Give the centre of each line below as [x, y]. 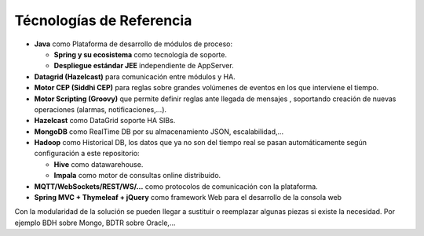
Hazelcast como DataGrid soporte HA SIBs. [105, 121]
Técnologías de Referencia [103, 20]
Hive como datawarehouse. [99, 164]
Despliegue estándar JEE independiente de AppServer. [144, 66]
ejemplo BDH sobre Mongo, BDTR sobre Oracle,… [95, 223]
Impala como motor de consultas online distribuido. [137, 176]
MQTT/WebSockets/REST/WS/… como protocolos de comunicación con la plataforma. [176, 186]
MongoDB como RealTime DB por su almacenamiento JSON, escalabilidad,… [159, 131]
